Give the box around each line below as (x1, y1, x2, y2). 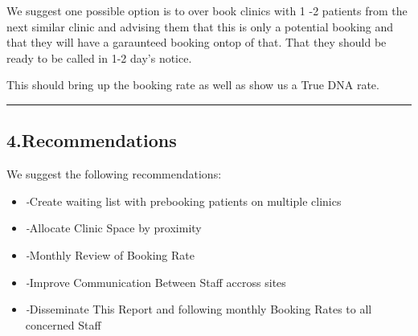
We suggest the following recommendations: (6, 166, 222, 182)
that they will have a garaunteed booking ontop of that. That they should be (6, 34, 387, 51)
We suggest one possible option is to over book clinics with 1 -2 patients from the (6, 2, 408, 18)
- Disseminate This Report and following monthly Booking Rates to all (25, 301, 372, 318)
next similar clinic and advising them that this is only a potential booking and (6, 18, 394, 35)
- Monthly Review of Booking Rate (25, 246, 195, 263)
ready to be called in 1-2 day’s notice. (6, 49, 192, 66)
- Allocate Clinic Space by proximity (25, 219, 202, 236)
